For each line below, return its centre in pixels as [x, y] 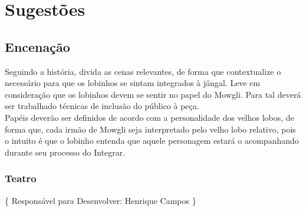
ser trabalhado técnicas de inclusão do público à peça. [102, 106]
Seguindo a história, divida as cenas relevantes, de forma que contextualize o [143, 71]
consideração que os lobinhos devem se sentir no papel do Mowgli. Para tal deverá [153, 94]
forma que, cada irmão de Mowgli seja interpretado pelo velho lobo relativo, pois [150, 129]
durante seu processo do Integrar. [65, 152]
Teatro [21, 178]
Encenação [37, 46]
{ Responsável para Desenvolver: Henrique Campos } [101, 200]
